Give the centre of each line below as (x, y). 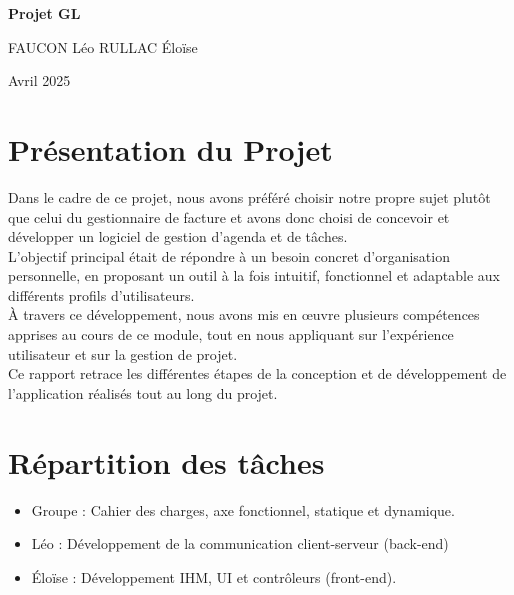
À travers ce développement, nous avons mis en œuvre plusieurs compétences (244, 314)
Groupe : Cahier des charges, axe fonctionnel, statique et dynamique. (243, 509)
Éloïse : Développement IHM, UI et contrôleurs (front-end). (214, 576)
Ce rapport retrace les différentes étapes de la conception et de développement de (257, 373)
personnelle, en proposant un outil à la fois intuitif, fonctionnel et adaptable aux (254, 275)
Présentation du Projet (170, 148)
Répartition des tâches (166, 461)
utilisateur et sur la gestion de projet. (123, 353)
